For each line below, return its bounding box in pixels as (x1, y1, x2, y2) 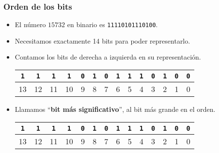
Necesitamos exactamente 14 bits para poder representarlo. (15, 35, 190, 46)
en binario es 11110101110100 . (67, 19, 158, 30)
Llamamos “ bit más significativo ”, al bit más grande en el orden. (15, 104, 216, 114)
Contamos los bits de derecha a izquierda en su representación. (15, 52, 201, 62)
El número (15, 19, 46, 30)
